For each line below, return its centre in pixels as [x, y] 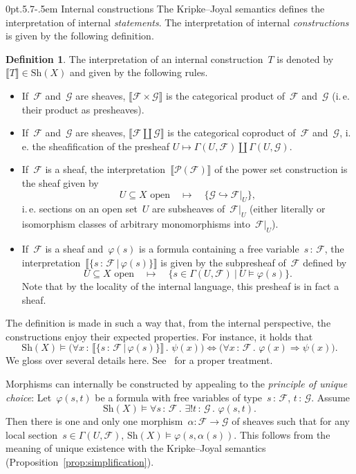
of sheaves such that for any [291, 421]
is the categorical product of [226, 95]
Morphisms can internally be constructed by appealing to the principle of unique [177, 384]
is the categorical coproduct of [232, 133]
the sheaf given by [60, 182]
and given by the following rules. [139, 72]
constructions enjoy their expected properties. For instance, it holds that [159, 336]
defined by [325, 262]
